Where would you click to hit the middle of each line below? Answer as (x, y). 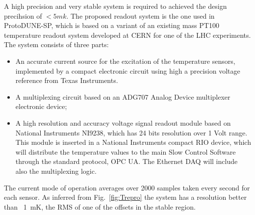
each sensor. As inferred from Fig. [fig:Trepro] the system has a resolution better (125, 197)
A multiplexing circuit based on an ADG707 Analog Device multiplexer (123, 96)
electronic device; (41, 106)
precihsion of (23, 15)
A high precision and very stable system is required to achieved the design (115, 6)
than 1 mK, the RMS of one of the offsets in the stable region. (100, 206)
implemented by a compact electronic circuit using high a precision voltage (128, 70)
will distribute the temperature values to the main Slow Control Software (126, 151)
